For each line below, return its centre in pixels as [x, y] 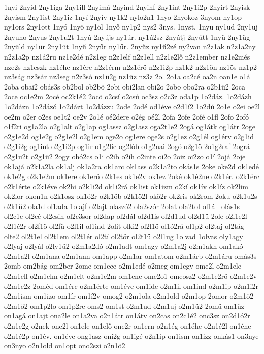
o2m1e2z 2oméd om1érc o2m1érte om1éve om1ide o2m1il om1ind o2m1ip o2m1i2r [131, 286]
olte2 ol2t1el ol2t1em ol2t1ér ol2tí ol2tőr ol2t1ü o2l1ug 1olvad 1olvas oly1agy [124, 236]
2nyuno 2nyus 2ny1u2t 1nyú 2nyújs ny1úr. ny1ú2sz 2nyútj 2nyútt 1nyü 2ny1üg [127, 36]
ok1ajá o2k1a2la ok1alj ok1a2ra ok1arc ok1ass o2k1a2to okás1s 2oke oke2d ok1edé [132, 166]
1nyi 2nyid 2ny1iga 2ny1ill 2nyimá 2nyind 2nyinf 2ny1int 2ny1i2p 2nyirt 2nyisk [127, 7]
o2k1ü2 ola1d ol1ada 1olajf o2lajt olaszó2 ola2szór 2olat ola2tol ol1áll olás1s [122, 206]
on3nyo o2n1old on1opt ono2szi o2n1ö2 [65, 346]
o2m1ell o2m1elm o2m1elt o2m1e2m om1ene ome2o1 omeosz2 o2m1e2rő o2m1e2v [131, 276]
